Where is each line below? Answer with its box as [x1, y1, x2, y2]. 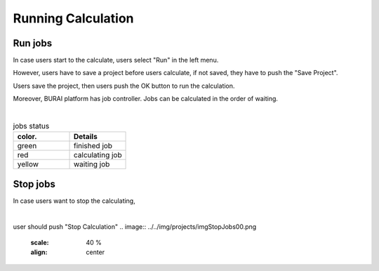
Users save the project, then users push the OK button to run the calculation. [13, 81, 235, 90]
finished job [73, 141, 112, 151]
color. [17, 132, 37, 142]
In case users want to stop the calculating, [13, 197, 136, 205]
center [86, 248, 105, 256]
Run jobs [13, 37, 53, 49]
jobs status [13, 121, 50, 131]
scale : [30, 239, 49, 247]
